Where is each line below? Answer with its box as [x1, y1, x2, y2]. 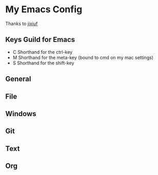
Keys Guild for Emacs [5, 35, 75, 44]
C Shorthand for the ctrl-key [12, 49, 73, 55]
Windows [5, 109, 36, 118]
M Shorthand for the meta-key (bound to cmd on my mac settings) [12, 54, 154, 60]
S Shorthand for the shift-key [12, 60, 74, 66]
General [5, 75, 32, 83]
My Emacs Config [5, 4, 83, 15]
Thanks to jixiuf [5, 20, 38, 27]
